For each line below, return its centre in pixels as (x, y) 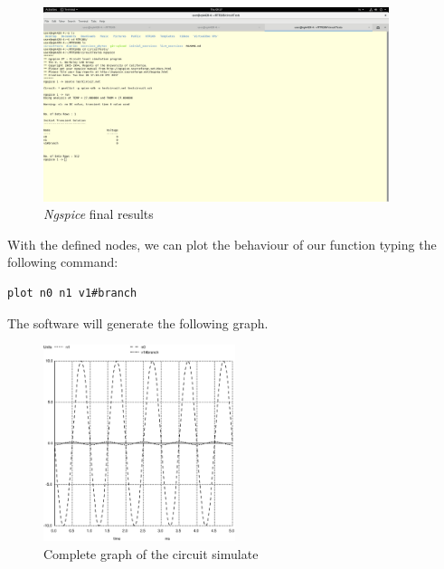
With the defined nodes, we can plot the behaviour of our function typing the (222, 244)
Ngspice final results (99, 214)
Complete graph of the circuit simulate (151, 553)
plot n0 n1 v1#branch (72, 294)
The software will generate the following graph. (138, 322)
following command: (63, 262)
